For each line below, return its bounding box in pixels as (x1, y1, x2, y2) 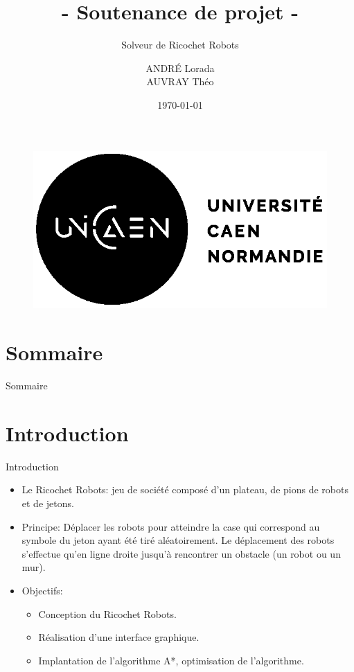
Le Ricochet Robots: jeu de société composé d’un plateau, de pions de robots (21, 482, 348, 497)
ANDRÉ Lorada (145, 60, 215, 75)
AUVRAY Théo (146, 74, 214, 89)
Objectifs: (21, 583, 63, 597)
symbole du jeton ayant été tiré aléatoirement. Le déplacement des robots (21, 533, 335, 547)
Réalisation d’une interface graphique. (38, 630, 200, 644)
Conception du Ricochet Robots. (38, 606, 177, 621)
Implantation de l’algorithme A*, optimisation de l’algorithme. (38, 653, 304, 667)
